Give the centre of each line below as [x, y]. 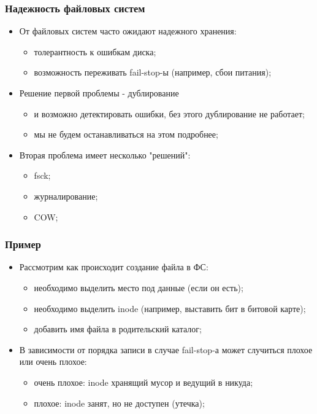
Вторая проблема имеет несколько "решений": [105, 154]
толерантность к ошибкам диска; [95, 51]
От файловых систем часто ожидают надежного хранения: [128, 31]
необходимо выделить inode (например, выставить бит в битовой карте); [170, 308]
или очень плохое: [53, 361]
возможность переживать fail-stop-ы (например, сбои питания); [153, 72]
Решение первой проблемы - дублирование [99, 93]
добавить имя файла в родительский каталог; [118, 329]
